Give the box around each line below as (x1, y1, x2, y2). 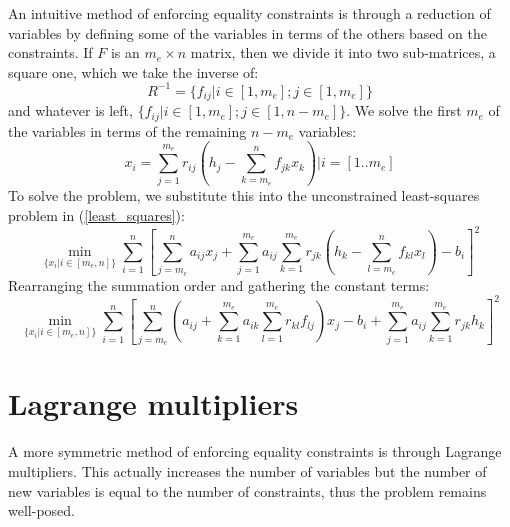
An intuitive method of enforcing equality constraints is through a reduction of (8, 3, 491, 23)
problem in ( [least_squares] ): (8, 205, 185, 226)
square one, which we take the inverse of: (8, 61, 259, 82)
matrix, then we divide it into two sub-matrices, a (190, 42, 496, 63)
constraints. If (8, 42, 93, 63)
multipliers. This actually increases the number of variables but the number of (8, 460, 487, 481)
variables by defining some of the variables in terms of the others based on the (8, 22, 487, 43)
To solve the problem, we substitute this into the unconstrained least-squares (8, 185, 480, 206)
